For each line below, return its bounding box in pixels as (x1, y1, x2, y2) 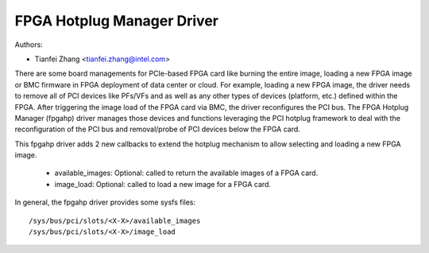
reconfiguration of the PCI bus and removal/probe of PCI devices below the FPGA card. (14, 124, 301, 134)
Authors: (14, 40, 43, 49)
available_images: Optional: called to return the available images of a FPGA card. (54, 168, 319, 178)
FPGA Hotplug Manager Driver (14, 12, 218, 29)
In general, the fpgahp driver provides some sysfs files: (14, 197, 196, 207)
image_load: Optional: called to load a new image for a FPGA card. (54, 179, 272, 189)
